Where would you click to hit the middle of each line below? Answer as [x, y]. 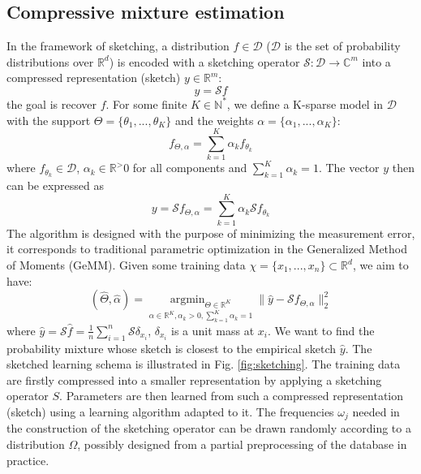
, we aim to [380, 265]
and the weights [215, 120]
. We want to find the [321, 330]
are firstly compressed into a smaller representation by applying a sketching [194, 379]
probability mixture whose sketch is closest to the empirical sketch [172, 348]
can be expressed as [56, 185]
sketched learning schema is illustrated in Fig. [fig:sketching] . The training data [204, 364]
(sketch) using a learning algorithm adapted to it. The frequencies [170, 411]
